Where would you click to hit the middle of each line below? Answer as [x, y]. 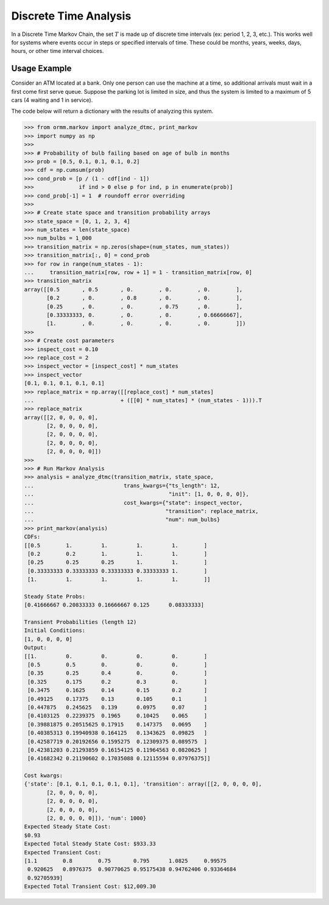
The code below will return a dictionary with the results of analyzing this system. [112, 111]
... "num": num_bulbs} [122, 520]
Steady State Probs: [55, 596]
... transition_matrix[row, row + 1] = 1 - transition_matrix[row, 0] [138, 272]
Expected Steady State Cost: [68, 827]
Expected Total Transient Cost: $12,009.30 [90, 886]
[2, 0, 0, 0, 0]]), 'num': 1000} [96, 818]
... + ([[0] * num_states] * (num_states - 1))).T [143, 400]
